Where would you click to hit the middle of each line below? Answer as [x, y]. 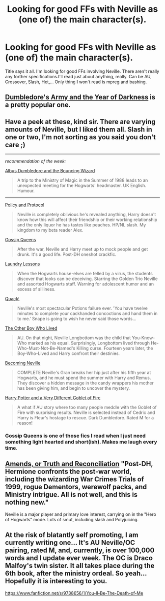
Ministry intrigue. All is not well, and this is [71, 495]
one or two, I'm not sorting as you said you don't [81, 137]
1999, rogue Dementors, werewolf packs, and [76, 487]
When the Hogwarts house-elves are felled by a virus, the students [85, 274]
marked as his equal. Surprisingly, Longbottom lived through [89, 343]
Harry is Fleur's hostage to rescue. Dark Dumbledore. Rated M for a [85, 418]
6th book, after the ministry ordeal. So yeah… [76, 574]
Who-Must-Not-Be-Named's [46, 348]
